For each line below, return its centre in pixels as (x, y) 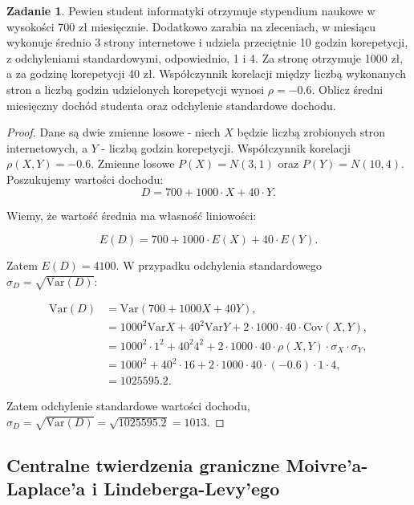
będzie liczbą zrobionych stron (311, 132)
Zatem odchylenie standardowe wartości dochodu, (128, 406)
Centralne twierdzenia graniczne (143, 464)
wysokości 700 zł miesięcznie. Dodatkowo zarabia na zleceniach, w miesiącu (191, 26)
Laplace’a (46, 489)
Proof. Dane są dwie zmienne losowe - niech (114, 132)
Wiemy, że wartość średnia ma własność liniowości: (132, 215)
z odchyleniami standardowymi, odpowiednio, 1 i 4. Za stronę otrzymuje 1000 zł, (205, 57)
